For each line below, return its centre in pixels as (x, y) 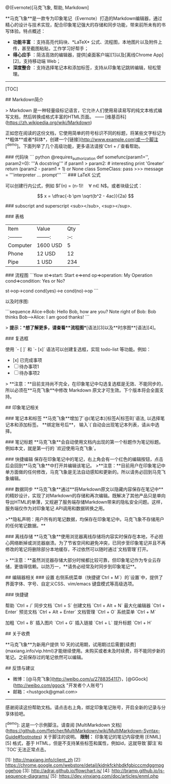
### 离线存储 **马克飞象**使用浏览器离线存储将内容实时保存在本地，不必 (82, 537)
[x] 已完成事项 (27, 360)
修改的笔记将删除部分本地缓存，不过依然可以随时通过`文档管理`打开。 (78, 549)
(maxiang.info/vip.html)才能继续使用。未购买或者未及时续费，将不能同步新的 (85, 651)
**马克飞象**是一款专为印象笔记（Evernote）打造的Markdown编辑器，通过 (84, 18)
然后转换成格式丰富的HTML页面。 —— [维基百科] (75, 117)
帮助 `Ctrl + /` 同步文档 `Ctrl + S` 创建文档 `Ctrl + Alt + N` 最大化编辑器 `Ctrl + (85, 606)
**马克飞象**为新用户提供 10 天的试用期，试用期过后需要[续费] (71, 644)
